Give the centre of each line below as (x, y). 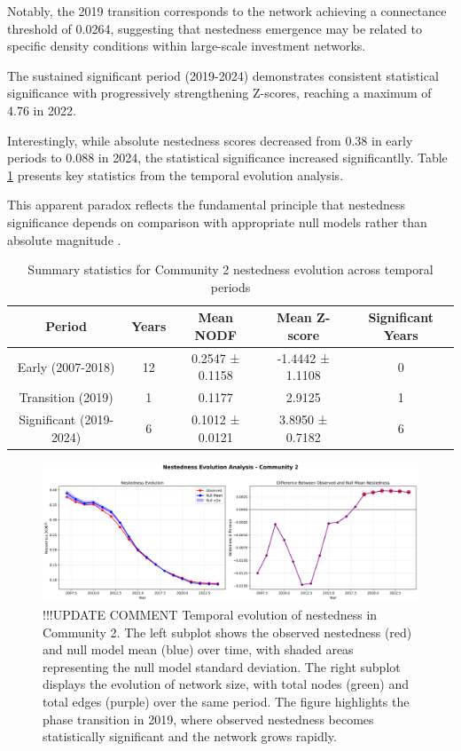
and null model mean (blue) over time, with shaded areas (198, 649)
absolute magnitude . (64, 239)
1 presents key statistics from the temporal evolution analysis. (176, 174)
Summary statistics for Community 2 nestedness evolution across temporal (230, 269)
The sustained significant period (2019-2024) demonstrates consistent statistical (223, 75)
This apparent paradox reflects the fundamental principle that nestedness (206, 205)
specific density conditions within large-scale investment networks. (187, 46)
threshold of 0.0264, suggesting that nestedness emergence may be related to (215, 28)
